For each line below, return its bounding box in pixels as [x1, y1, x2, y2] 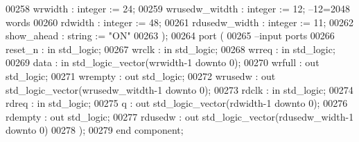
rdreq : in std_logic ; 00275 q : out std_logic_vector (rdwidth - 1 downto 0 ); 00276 [6, 96, 348, 110]
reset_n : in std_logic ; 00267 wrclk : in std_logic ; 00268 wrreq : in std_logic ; [6, 41, 335, 56]
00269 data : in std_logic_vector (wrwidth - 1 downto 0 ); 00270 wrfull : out [6, 55, 319, 70]
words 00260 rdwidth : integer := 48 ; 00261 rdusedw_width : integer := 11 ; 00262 [6, 14, 354, 29]
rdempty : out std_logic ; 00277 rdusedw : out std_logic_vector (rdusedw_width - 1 [6, 109, 354, 123]
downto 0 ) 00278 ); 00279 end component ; [6, 123, 184, 137]
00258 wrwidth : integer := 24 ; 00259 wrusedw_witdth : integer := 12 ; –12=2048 [6, 1, 350, 15]
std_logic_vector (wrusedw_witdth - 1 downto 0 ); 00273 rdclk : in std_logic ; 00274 [6, 82, 353, 97]
